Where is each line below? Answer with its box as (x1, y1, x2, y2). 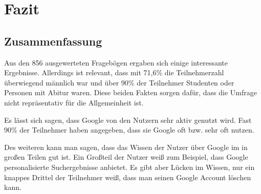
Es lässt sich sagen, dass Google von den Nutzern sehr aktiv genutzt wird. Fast (4, 114, 252, 125)
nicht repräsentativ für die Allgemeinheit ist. (4, 97, 144, 107)
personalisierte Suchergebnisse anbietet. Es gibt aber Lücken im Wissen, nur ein (4, 161, 255, 172)
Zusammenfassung (4, 33, 102, 49)
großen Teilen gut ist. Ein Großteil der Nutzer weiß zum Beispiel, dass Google (4, 152, 248, 162)
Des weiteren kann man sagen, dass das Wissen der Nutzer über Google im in (4, 141, 248, 152)
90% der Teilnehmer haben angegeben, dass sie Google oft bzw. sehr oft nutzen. (4, 124, 254, 135)
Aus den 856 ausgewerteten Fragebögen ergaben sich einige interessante (4, 57, 228, 68)
